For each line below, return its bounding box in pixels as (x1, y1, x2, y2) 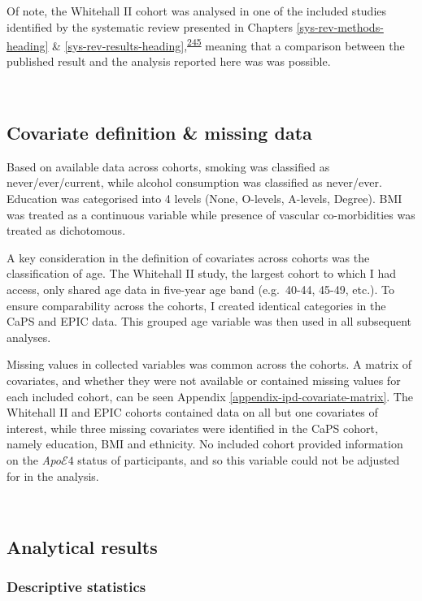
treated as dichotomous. (7, 222, 126, 239)
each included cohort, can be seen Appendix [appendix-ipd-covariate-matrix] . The (7, 387, 413, 404)
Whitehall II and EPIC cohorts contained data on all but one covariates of (7, 404, 378, 421)
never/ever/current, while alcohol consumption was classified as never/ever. (7, 174, 382, 191)
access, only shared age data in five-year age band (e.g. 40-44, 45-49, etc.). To (7, 280, 395, 297)
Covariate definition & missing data (7, 120, 312, 145)
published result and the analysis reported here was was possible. (7, 53, 331, 70)
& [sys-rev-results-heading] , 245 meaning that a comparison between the (52, 35, 405, 54)
